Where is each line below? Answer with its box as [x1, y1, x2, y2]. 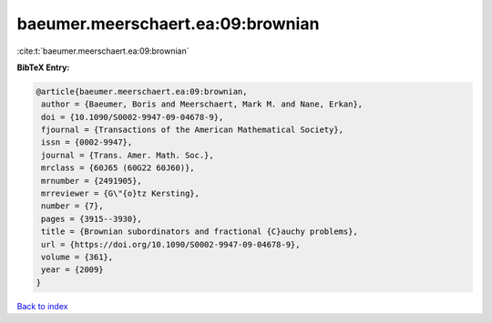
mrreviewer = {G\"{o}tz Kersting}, [41, 188, 200, 199]
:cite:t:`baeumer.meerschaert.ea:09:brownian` [16, 45, 190, 56]
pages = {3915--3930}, [41, 214, 143, 224]
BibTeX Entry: [16, 62, 70, 73]
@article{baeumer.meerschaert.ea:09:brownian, [36, 86, 248, 96]
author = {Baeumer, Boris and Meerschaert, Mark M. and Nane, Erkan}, [41, 99, 364, 109]
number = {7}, [41, 201, 104, 211]
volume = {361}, [41, 252, 114, 262]
